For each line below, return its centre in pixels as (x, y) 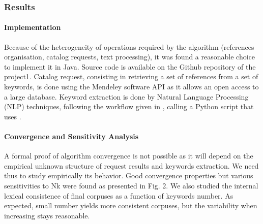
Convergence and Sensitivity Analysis (71, 136)
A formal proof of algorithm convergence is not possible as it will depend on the (129, 156)
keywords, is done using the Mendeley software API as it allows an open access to (131, 87)
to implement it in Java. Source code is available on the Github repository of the (130, 66)
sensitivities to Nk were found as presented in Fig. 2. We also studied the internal (131, 185)
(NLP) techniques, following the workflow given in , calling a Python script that (129, 106)
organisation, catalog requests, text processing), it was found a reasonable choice (130, 57)
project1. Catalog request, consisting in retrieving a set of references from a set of (131, 76)
